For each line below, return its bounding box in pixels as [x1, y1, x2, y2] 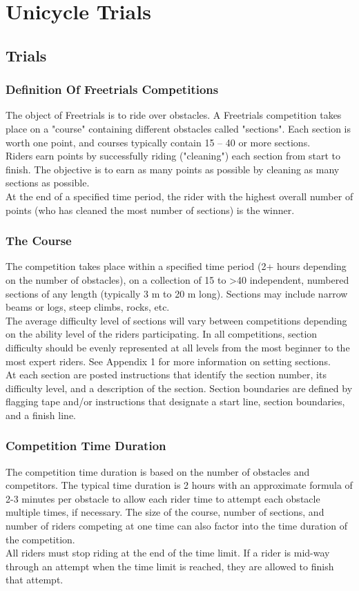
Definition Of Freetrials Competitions [6, 81, 219, 98]
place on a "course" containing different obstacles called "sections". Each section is [6, 121, 351, 135]
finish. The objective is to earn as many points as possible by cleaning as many [6, 162, 340, 176]
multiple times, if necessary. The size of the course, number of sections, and [6, 505, 324, 519]
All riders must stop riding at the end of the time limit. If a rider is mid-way [6, 545, 330, 560]
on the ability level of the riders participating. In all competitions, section [6, 327, 318, 341]
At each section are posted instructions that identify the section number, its [6, 367, 327, 382]
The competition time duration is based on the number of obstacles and [6, 464, 310, 478]
